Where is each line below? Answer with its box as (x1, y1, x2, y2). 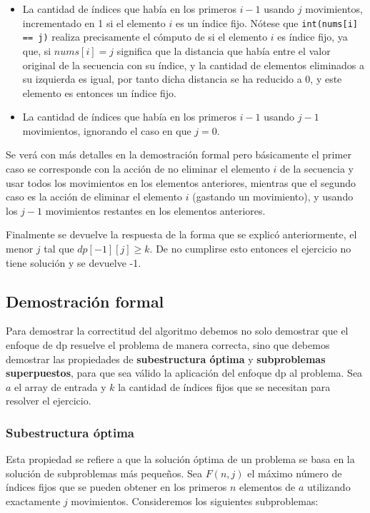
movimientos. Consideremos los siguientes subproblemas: (71, 493, 319, 508)
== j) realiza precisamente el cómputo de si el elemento (22, 29, 268, 44)
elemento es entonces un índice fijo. (22, 85, 176, 100)
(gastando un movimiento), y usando (192, 189, 354, 204)
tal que (44, 241, 74, 256)
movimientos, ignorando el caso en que (22, 123, 191, 138)
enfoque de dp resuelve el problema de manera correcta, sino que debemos (6, 337, 330, 352)
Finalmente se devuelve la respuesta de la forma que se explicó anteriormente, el (6, 227, 357, 242)
